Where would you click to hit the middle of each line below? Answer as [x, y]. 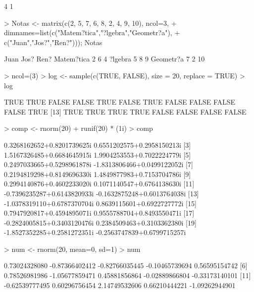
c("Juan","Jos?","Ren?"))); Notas [53, 42]
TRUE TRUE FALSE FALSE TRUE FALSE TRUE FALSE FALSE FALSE [120, 102]
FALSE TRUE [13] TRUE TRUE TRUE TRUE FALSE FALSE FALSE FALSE [125, 111]
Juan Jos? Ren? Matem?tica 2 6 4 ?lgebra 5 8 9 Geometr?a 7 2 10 [104, 59]
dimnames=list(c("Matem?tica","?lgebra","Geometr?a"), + [92, 32]
